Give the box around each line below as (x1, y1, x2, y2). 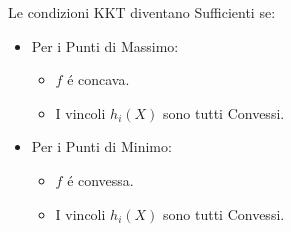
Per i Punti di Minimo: (31, 136, 172, 157)
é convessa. (67, 169, 134, 190)
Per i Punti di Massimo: (31, 35, 179, 56)
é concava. (67, 69, 130, 90)
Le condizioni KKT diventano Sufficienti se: (8, 2, 276, 22)
